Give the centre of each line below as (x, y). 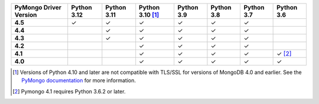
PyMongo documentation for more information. (79, 80)
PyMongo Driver (38, 7)
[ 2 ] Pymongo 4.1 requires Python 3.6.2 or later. (69, 91)
